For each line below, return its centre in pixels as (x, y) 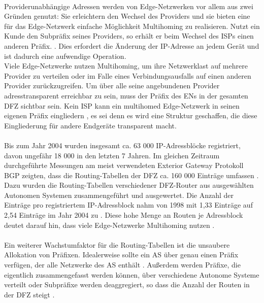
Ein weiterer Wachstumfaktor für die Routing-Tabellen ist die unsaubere (117, 244)
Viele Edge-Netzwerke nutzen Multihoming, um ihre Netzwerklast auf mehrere (126, 66)
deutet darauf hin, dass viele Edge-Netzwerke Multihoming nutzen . (109, 225)
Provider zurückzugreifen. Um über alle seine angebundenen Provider (112, 86)
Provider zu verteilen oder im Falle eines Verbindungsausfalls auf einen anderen (128, 75)
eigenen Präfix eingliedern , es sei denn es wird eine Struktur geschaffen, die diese (131, 115)
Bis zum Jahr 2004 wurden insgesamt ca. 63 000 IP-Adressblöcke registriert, (122, 145)
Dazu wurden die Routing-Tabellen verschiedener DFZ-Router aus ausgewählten (129, 185)
